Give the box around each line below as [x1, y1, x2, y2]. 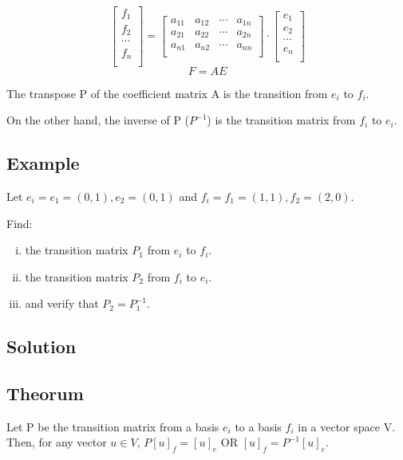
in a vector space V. [298, 418, 396, 434]
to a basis [235, 418, 282, 434]
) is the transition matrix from [207, 112, 356, 128]
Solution [6, 334, 77, 359]
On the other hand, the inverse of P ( [6, 112, 190, 128]
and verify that [25, 295, 99, 312]
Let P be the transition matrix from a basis [6, 418, 219, 434]
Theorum [6, 381, 84, 406]
